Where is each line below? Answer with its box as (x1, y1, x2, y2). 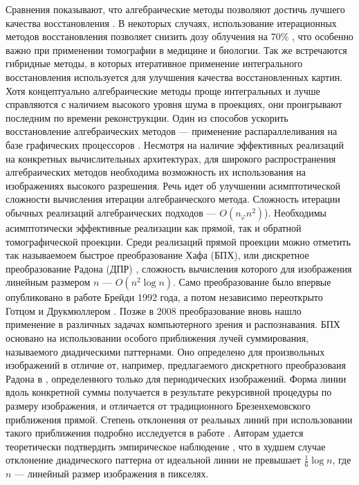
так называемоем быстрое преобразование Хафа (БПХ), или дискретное (6, 248, 309, 262)
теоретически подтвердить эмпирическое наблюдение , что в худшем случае (6, 439, 326, 453)
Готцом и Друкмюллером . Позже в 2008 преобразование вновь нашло (6, 303, 302, 318)
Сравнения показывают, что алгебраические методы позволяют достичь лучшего (6, 2, 345, 16)
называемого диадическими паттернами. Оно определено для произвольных (6, 344, 325, 358)
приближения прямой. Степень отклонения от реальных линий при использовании (6, 412, 353, 426)
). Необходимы (264, 205, 326, 219)
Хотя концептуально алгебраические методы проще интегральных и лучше (6, 83, 320, 98)
